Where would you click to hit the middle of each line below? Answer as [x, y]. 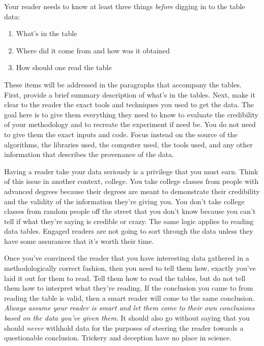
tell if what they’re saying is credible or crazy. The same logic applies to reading [129, 221]
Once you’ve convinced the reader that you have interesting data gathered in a [127, 258]
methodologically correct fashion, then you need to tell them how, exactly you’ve [130, 268]
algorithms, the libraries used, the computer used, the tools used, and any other [128, 144]
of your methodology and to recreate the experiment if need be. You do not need [130, 124]
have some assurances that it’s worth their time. [79, 241]
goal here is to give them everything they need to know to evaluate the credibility [131, 114]
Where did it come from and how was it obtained [93, 50]
